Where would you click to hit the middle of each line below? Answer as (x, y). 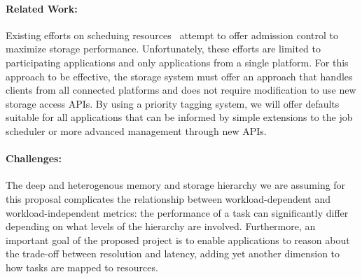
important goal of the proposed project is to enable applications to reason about (178, 239)
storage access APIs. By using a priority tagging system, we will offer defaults (173, 103)
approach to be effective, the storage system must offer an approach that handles (179, 76)
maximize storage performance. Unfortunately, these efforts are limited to (163, 49)
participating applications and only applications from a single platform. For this (177, 62)
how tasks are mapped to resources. (82, 267)
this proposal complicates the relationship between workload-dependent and (168, 198)
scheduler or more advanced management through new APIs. (136, 130)
